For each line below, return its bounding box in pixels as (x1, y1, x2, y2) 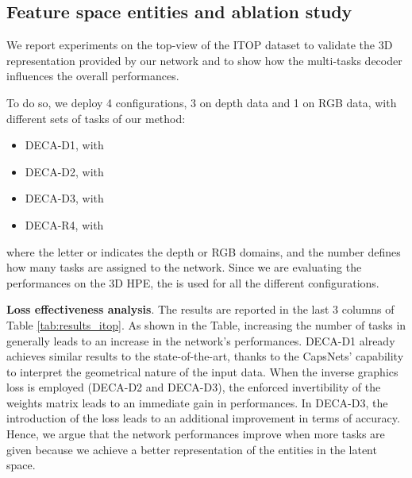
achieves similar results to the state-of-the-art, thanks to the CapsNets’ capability (6, 348, 404, 364)
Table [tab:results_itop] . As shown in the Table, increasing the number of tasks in (6, 316, 406, 333)
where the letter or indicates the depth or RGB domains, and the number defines (6, 243, 401, 260)
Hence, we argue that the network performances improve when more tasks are (6, 426, 385, 442)
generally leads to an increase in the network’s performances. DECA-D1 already (6, 332, 395, 349)
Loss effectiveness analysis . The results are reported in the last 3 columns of (6, 301, 395, 318)
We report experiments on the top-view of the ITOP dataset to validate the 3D (6, 37, 393, 53)
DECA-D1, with (25, 137, 104, 153)
